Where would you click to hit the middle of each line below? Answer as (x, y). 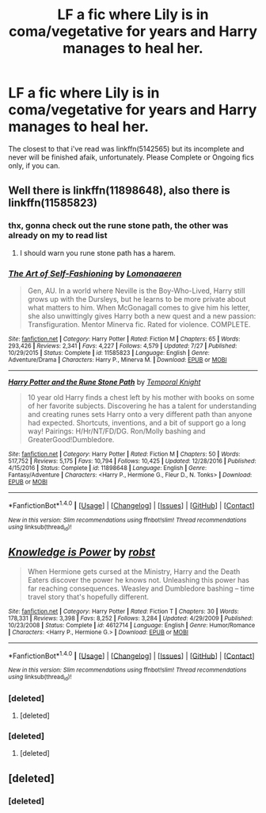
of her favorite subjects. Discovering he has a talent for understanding (142, 406)
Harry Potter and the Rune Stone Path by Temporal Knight (104, 382)
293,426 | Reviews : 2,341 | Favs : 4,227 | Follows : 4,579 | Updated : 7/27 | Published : (123, 346)
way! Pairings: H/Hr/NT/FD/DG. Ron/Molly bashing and (116, 431)
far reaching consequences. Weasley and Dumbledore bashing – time (141, 588)
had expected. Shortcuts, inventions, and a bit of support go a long (137, 422)
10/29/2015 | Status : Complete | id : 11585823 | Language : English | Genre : (109, 353)
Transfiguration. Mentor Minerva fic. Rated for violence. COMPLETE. (139, 324)
